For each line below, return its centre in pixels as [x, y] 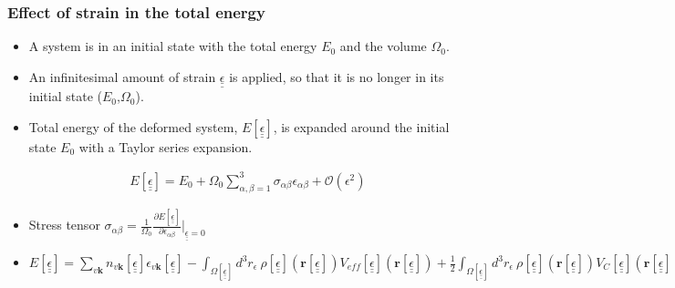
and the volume [383, 46]
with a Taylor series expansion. [166, 146]
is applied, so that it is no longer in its [337, 76]
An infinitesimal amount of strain [122, 76]
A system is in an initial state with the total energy [173, 46]
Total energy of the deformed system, [133, 126]
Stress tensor [64, 225]
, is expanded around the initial [361, 126]
